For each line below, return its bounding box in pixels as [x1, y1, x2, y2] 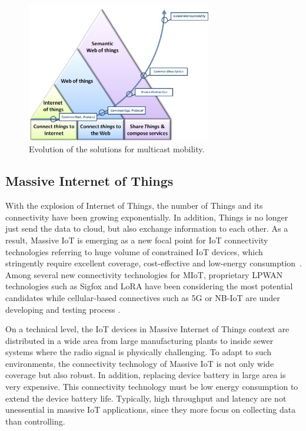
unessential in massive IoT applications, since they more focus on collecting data [5, 403, 296, 416]
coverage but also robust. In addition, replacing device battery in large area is [5, 369, 286, 381]
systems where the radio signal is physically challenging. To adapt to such [5, 346, 272, 358]
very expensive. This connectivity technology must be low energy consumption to [5, 380, 298, 393]
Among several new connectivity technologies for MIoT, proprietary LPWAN [5, 268, 283, 280]
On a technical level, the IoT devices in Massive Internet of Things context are [5, 323, 290, 335]
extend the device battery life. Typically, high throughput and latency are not [5, 392, 287, 404]
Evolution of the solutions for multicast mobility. [29, 143, 205, 155]
